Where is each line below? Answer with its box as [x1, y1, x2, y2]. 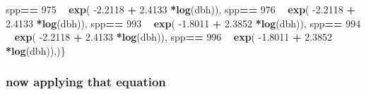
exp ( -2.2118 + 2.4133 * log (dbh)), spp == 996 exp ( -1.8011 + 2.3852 [14, 29, 333, 44]
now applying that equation [6, 73, 166, 90]
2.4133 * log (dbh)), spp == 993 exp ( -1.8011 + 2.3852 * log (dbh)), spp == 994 [6, 15, 361, 30]
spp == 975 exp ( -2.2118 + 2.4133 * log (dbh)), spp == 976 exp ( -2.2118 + [6, 2, 355, 16]
